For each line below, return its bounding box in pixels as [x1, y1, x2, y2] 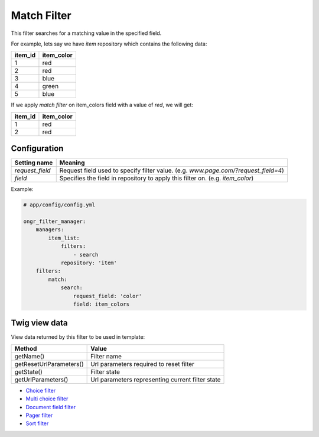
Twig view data [11, 318, 68, 328]
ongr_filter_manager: [23, 218, 86, 225]
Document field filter [25, 403, 76, 410]
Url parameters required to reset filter [90, 360, 195, 368]
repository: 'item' [60, 259, 118, 266]
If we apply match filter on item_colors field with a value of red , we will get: [11, 101, 193, 109]
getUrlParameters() [14, 376, 69, 384]
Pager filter [25, 412, 53, 419]
